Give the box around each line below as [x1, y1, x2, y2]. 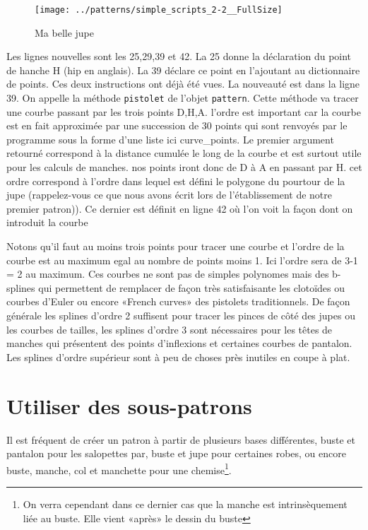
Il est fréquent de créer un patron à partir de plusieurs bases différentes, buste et [6, 432, 355, 447]
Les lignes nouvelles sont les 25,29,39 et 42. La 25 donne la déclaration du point [6, 49, 352, 64]
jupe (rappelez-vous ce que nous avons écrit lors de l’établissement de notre [6, 187, 333, 202]
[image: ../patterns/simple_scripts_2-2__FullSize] [35, 5, 283, 15]
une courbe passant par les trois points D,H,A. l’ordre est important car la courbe [6, 104, 361, 119]
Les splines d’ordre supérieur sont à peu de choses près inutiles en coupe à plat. [6, 349, 350, 364]
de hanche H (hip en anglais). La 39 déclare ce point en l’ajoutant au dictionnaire [6, 62, 360, 77]
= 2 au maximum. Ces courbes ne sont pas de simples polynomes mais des [6, 266, 329, 281]
